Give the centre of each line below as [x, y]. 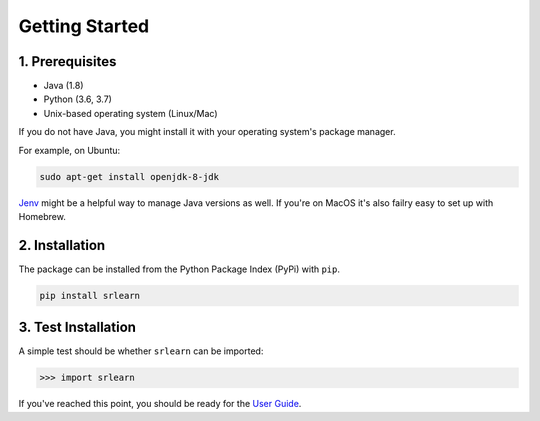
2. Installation [62, 245]
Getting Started [84, 26]
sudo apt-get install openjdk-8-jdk [129, 176]
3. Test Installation [77, 327]
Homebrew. [42, 216]
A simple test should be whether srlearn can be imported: [141, 351]
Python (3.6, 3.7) [77, 99]
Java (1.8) [63, 86]
